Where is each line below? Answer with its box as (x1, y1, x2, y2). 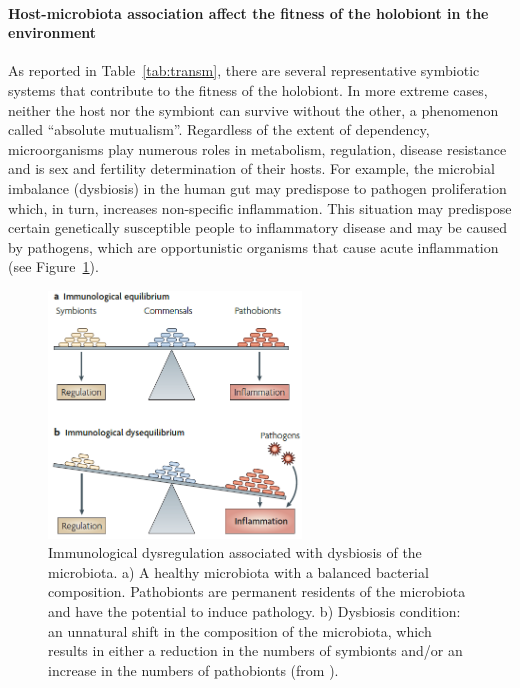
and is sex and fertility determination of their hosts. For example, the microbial (8, 158, 495, 179)
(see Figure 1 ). (8, 256, 99, 277)
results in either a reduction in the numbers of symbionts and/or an (48, 640, 463, 661)
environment (8, 22, 97, 43)
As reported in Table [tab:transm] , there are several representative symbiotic (8, 60, 480, 81)
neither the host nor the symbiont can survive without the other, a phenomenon (8, 99, 499, 120)
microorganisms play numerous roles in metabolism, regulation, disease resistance (8, 138, 507, 159)
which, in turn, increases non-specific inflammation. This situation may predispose (8, 197, 512, 218)
